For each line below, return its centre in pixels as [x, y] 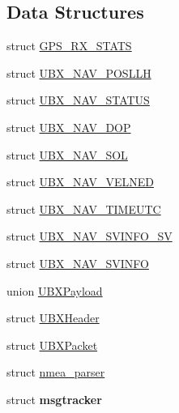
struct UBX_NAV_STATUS [78, 100]
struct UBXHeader [53, 318]
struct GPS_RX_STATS [69, 46]
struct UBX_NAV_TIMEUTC [84, 209]
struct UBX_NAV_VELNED [80, 182]
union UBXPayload [55, 290]
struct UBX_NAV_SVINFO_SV [89, 236]
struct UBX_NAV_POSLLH [79, 72]
